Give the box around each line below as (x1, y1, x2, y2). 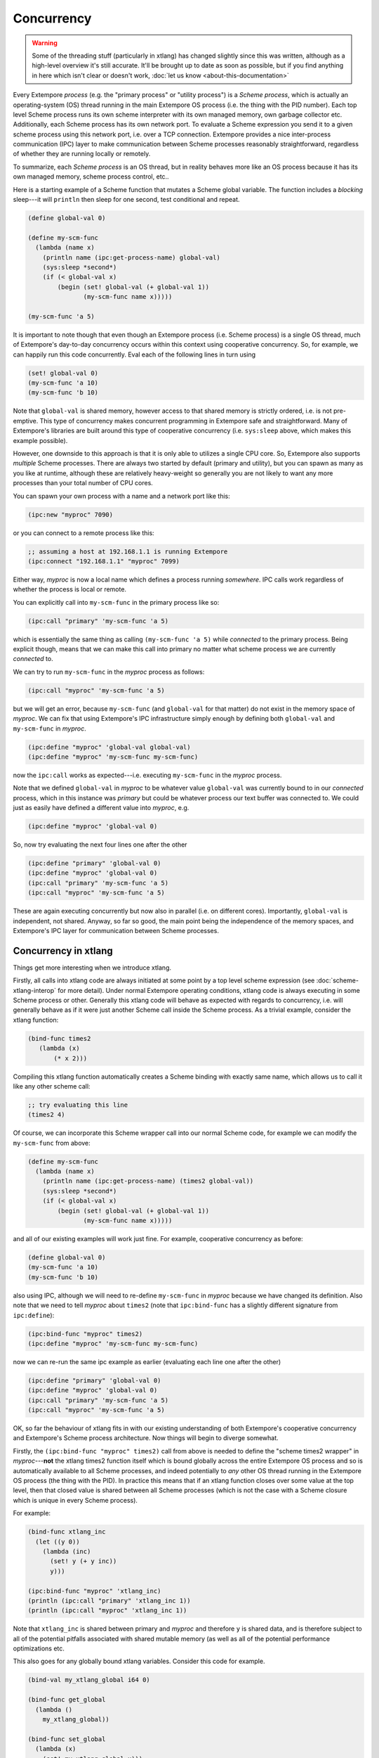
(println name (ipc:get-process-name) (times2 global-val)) (42, 1177, 254, 1185)
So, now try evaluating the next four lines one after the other (13, 840, 187, 849)
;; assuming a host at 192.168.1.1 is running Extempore (27, 547, 228, 556)
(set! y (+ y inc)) (50, 1558, 117, 1565)
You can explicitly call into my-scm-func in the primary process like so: (13, 598, 220, 606)
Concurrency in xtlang (13, 944, 114, 956)
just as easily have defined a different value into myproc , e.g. (13, 804, 189, 812)
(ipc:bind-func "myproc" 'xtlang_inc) (27, 1586, 161, 1595)
